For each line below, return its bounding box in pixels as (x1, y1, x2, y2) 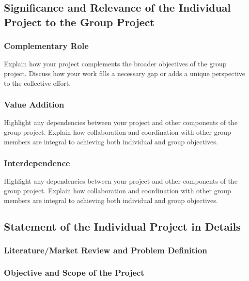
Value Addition (4, 98, 64, 110)
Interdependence (4, 157, 70, 169)
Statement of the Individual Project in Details (4, 219, 241, 234)
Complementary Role (4, 40, 89, 52)
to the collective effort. (4, 78, 71, 88)
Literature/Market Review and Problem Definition (4, 244, 207, 256)
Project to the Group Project (4, 14, 155, 29)
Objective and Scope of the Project (4, 266, 144, 278)
